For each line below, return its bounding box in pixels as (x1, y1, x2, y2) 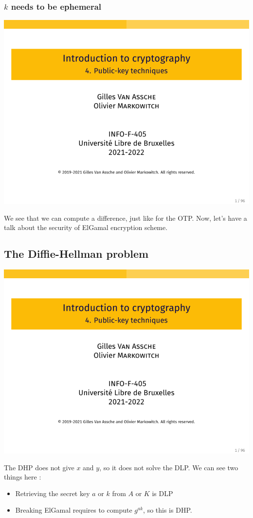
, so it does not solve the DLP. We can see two (99, 462, 238, 472)
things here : (4, 472, 41, 482)
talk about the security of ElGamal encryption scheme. (4, 222, 168, 232)
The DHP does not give (4, 462, 74, 472)
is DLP (152, 488, 173, 498)
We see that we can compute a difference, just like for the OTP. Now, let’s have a (4, 212, 247, 223)
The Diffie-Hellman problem (4, 246, 149, 261)
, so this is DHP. (143, 504, 192, 515)
